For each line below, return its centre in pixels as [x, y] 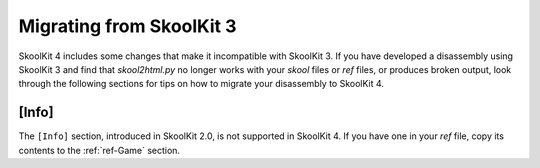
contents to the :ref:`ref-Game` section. [99, 150]
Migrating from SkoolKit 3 [127, 26]
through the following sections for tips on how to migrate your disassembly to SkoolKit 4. [201, 84]
